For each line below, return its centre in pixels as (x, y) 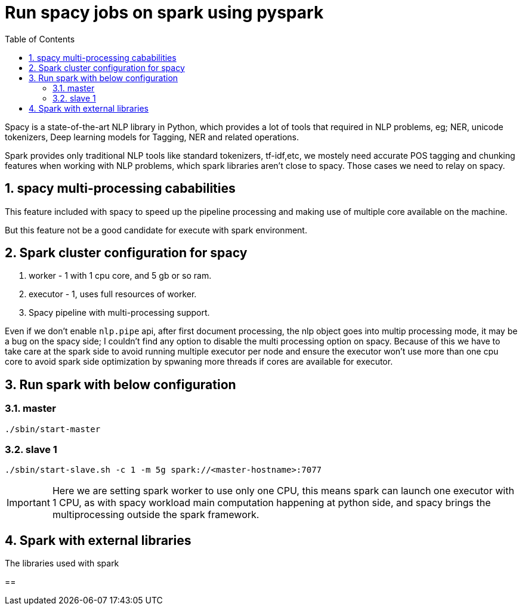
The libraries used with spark (62, 563)
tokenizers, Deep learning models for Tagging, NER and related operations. (152, 137)
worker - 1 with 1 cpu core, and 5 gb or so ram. (120, 276)
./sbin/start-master (53, 429)
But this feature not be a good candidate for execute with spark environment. (156, 230)
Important (28, 503)
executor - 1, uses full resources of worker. (113, 294)
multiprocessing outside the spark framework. (156, 515)
